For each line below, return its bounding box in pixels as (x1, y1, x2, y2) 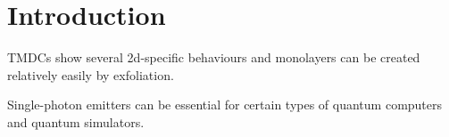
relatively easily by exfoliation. (7, 65, 174, 84)
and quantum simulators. (7, 112, 145, 131)
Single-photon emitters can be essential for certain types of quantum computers (7, 95, 443, 114)
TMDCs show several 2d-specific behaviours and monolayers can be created (7, 48, 420, 67)
